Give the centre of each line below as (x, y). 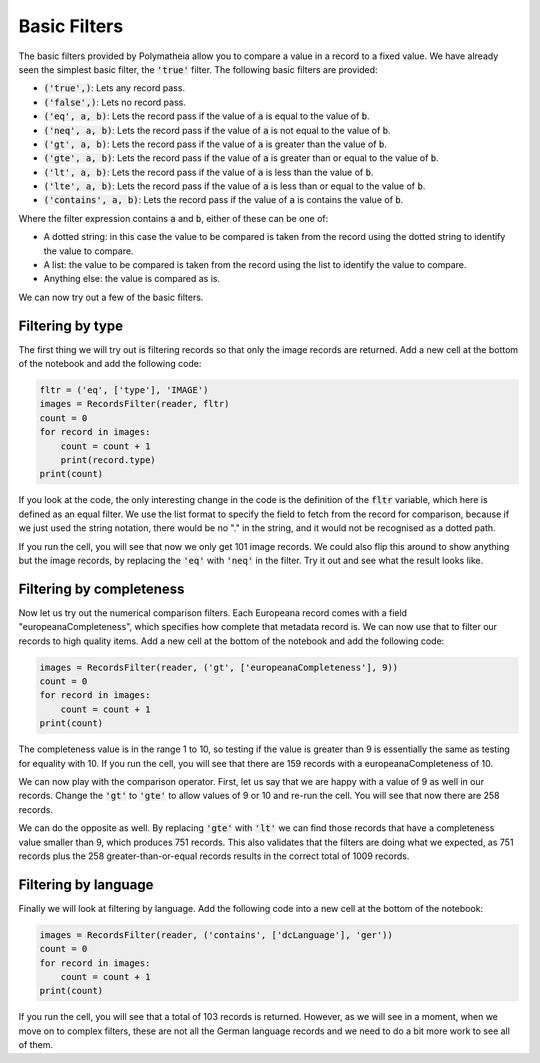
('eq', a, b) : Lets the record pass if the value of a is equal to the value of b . (206, 116)
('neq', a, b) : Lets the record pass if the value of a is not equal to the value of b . (217, 130)
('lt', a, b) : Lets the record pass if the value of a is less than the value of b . (208, 172)
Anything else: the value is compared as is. (131, 279)
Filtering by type (71, 325)
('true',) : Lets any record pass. (114, 88)
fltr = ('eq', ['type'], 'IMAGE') (124, 390)
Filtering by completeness (101, 588)
